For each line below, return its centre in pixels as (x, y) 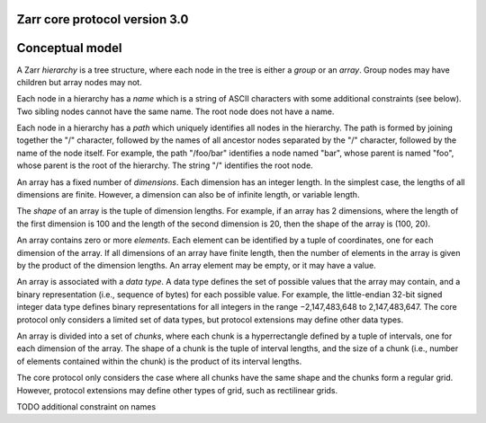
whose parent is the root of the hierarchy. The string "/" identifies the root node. (165, 165)
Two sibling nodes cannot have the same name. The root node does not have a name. (175, 111)
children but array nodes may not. (80, 82)
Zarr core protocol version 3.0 (103, 19)
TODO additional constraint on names (86, 406)
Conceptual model (69, 48)
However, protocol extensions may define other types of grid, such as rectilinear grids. (177, 390)
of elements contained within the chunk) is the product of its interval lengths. (159, 361)
